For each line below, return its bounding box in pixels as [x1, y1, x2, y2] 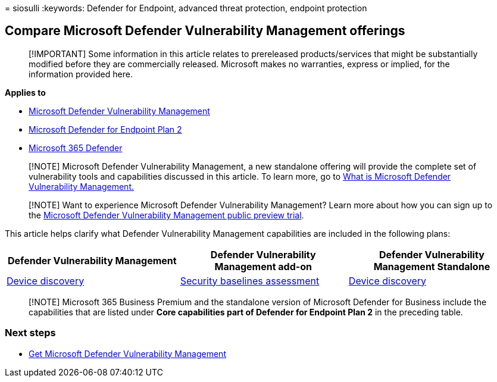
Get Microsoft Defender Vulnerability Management [29, 348, 226, 359]
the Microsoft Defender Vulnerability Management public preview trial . [29, 209, 304, 220]
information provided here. [29, 68, 133, 79]
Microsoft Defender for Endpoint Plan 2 [29, 124, 182, 134]
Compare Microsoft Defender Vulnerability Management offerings [5, 23, 405, 39]
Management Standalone [373, 260, 490, 273]
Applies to [5, 87, 46, 98]
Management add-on [214, 260, 312, 273]
